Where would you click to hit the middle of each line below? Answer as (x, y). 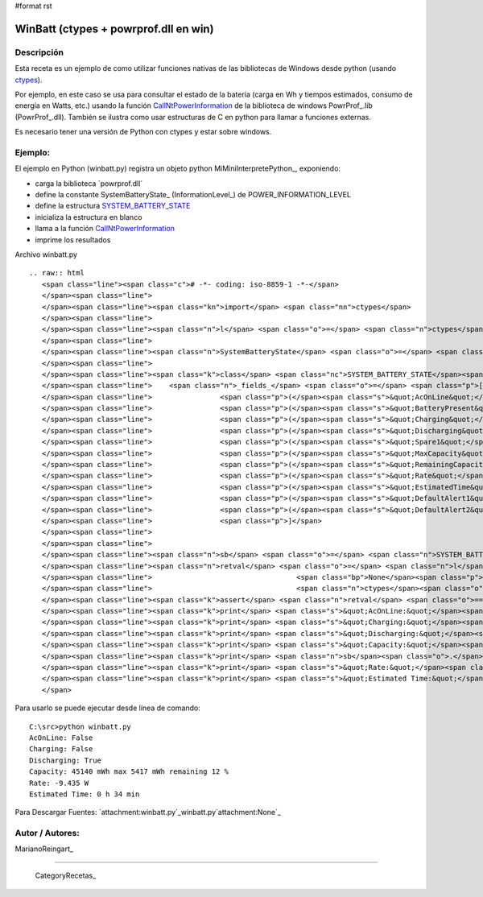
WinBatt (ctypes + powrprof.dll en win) (114, 29)
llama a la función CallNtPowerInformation (105, 229)
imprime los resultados (73, 240)
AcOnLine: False (61, 738)
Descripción (39, 52)
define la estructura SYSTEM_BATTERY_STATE (113, 206)
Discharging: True (66, 760)
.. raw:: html (57, 273)
